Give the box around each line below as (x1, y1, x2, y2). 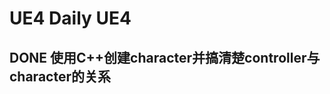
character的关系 (9, 68, 111, 85)
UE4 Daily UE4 (9, 7, 132, 30)
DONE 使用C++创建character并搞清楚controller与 (9, 49, 321, 66)
